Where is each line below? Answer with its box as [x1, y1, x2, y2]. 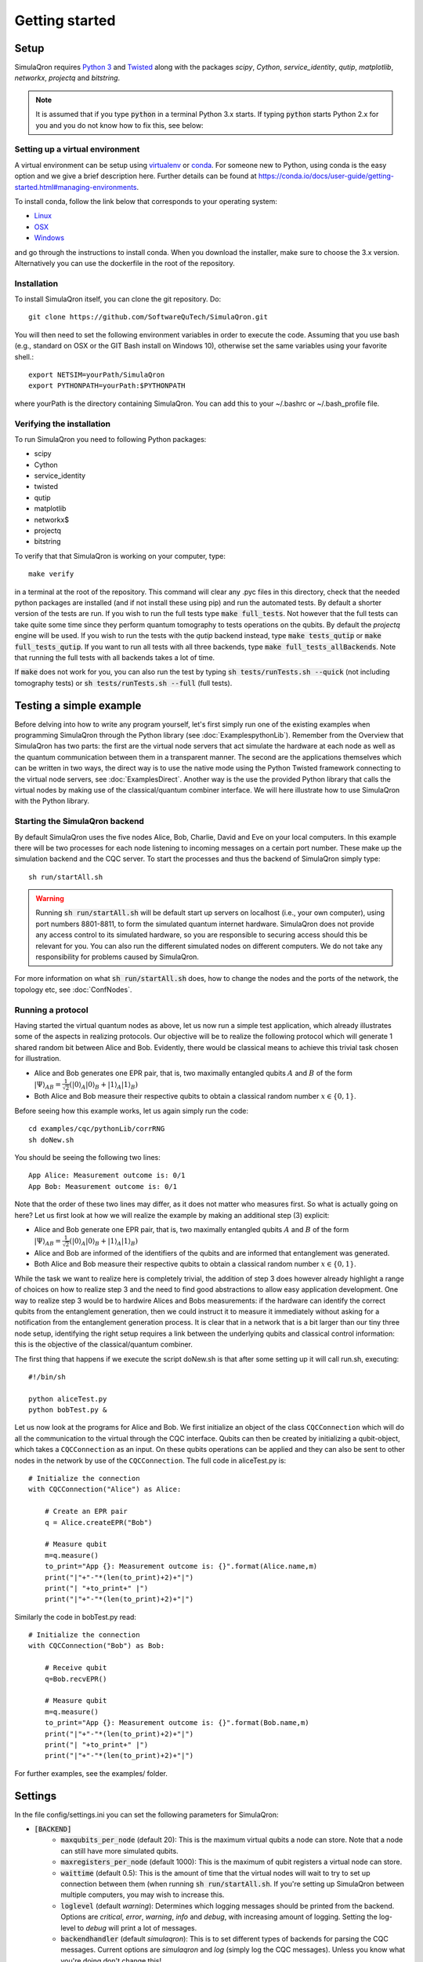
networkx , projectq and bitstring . [14, 73, 121, 82]
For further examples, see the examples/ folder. [14, 1768, 168, 1778]
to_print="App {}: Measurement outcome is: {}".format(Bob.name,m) [44, 1719, 309, 1727]
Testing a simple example [14, 698, 142, 712]
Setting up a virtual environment [14, 144, 140, 155]
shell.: [14, 352, 34, 361]
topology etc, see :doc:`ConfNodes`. [14, 985, 132, 994]
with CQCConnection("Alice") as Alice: [28, 1485, 182, 1494]
